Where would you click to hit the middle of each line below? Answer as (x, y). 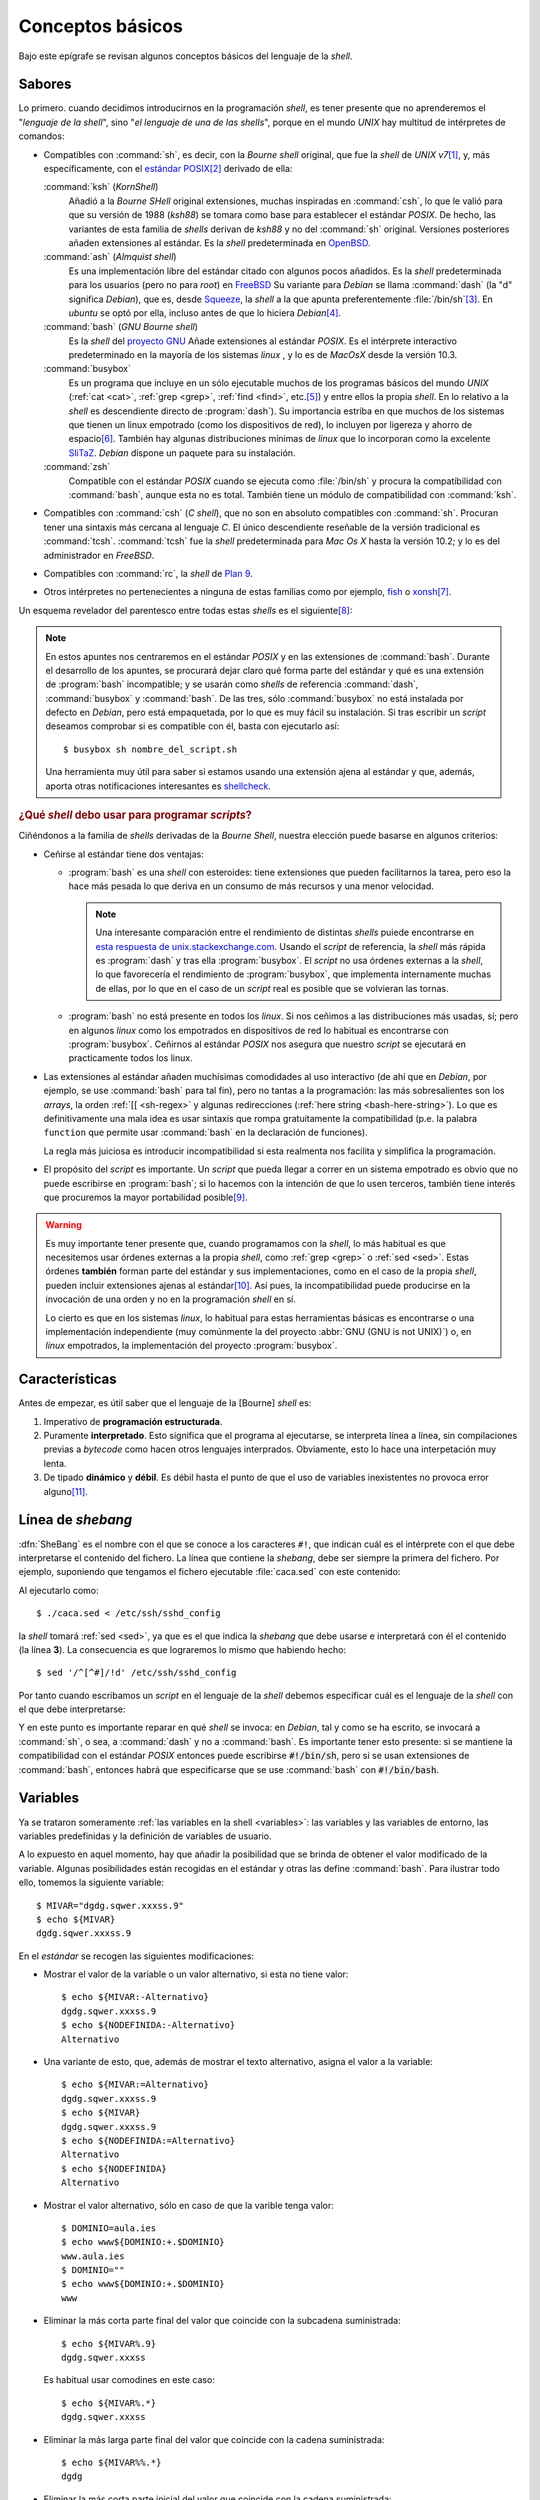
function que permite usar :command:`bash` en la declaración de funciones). (206, 1132)
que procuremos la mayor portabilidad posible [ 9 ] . (146, 1197)
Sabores (45, 84)
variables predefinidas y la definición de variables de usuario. (145, 1836)
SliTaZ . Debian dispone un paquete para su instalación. (182, 452)
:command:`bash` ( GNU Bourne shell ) (121, 327)
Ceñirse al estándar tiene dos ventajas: (123, 854)
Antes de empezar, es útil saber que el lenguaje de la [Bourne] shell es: (165, 1403)
